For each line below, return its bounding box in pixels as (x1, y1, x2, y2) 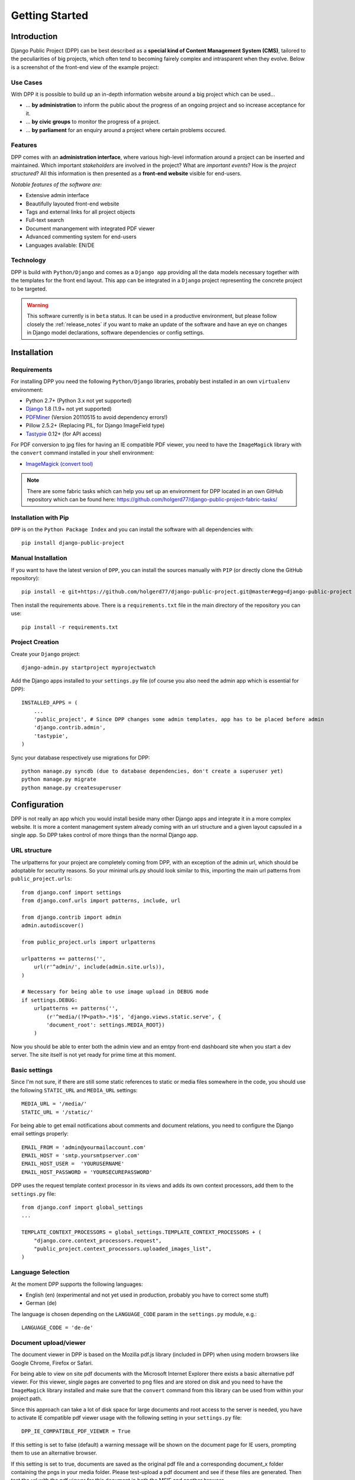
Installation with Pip (11, 513, 69, 522)
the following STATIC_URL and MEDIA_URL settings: (11, 1086, 138, 1093)
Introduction (11, 31, 58, 41)
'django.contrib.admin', (33, 724, 106, 731)
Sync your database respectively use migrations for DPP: (11, 754, 150, 761)
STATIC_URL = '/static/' (21, 1109, 93, 1115)
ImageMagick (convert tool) (25, 460, 93, 467)
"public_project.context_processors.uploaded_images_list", (33, 1245, 212, 1252)
